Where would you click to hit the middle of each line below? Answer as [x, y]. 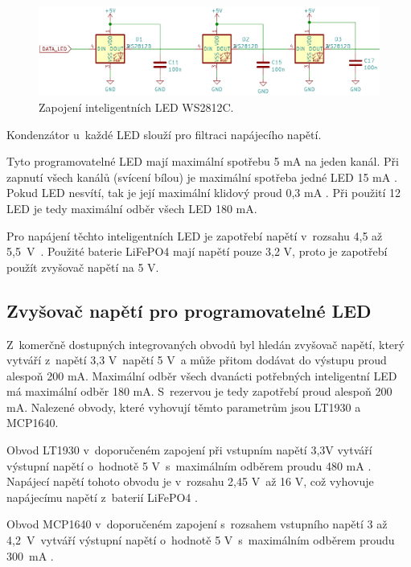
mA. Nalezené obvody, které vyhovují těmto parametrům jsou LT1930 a [184, 407]
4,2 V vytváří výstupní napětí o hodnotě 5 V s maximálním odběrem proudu [201, 540]
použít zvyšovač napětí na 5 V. [83, 267]
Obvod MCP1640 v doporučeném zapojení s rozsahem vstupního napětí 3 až [197, 524]
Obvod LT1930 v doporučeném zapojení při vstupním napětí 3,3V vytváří [189, 450]
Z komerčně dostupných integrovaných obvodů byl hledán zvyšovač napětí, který [205, 344]
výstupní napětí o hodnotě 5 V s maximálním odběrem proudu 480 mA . [189, 465]
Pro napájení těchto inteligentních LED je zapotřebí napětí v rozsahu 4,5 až [195, 235]
